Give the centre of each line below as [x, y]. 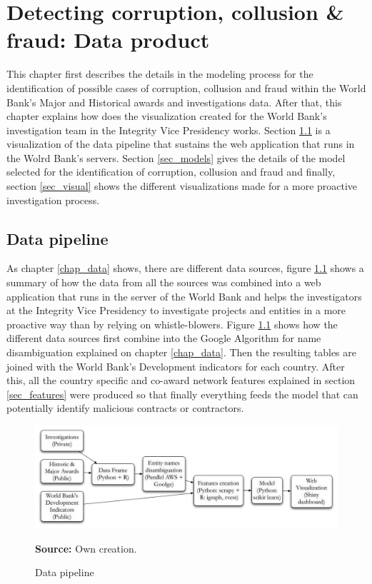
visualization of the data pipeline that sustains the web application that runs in [181, 144]
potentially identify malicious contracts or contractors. [125, 408]
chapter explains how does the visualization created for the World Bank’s [167, 116]
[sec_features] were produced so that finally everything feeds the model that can [182, 394]
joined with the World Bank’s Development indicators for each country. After [176, 366]
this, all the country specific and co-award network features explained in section [181, 380]
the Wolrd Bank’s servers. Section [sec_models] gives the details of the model [176, 157]
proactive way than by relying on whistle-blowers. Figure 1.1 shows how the [172, 324]
